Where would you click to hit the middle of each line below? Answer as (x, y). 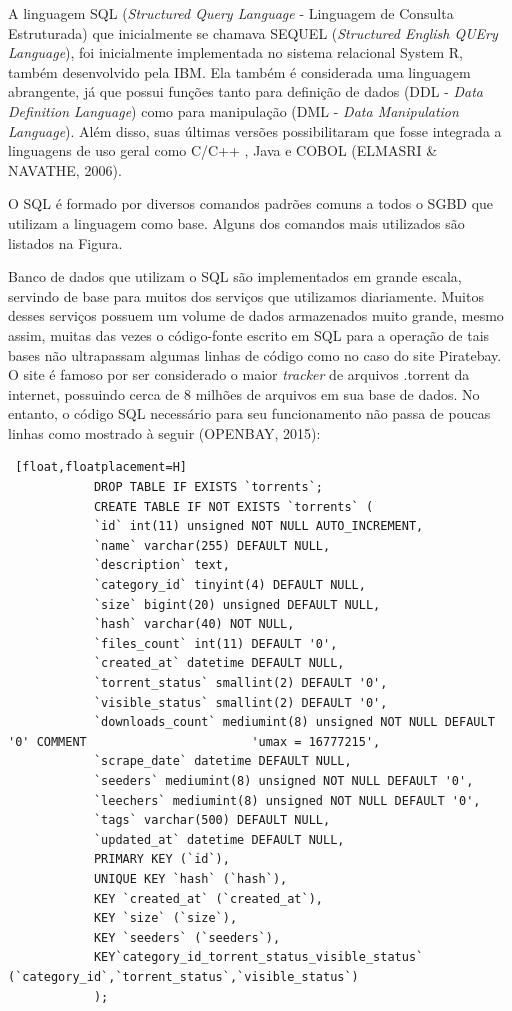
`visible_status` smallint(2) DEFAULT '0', (240, 702)
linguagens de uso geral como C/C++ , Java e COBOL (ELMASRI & (223, 150)
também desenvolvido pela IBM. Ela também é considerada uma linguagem (239, 71)
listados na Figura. (65, 242)
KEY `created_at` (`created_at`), (208, 898)
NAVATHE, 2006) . (65, 169)
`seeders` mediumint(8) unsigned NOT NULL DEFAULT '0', (283, 780)
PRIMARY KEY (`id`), (161, 859)
